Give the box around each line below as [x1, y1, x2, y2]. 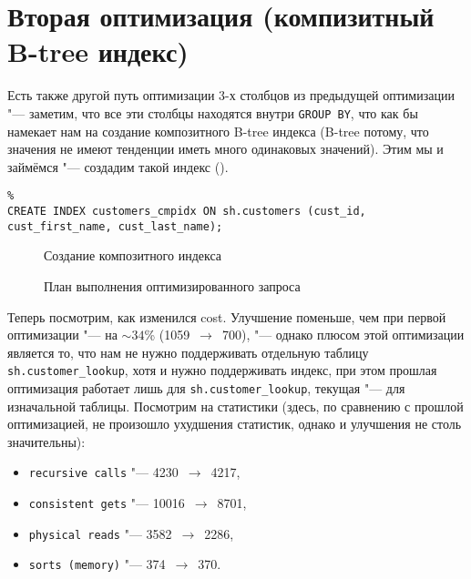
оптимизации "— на [7, 325, 118, 344]
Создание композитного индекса [44, 246, 222, 265]
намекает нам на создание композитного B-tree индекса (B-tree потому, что [7, 121, 429, 140]
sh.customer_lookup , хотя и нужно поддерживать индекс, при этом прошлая [7, 361, 437, 380]
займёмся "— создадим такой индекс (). [7, 157, 229, 176]
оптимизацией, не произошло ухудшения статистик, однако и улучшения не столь [7, 414, 462, 433]
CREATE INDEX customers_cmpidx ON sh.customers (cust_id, [7, 205, 366, 218]
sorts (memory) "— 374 [28, 554, 166, 574]
